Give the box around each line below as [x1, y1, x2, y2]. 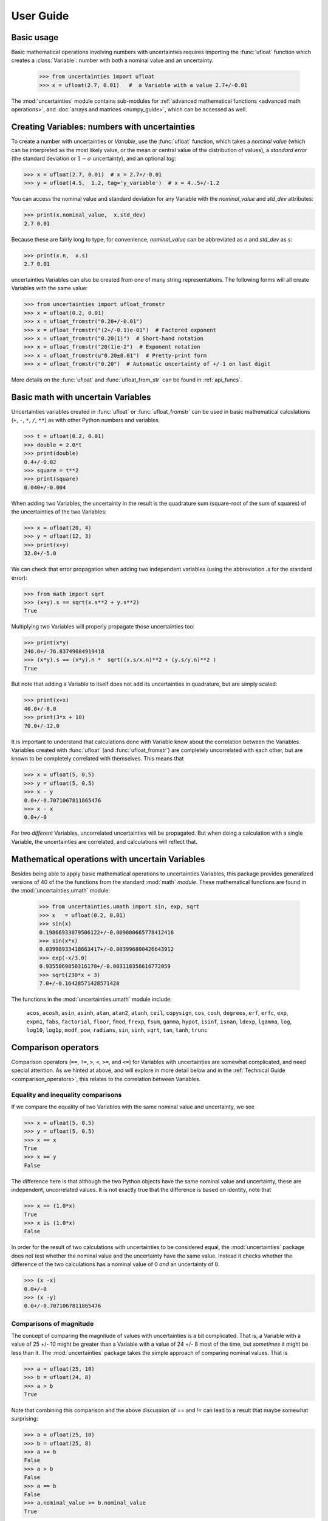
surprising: [11, 1415, 39, 1422]
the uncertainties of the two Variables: [11, 508, 107, 515]
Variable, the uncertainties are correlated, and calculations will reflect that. [11, 838, 197, 845]
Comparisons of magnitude [11, 1319, 94, 1328]
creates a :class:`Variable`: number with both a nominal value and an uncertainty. [11, 57, 214, 64]
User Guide [11, 9, 69, 23]
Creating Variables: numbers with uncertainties [11, 122, 196, 132]
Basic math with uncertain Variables [11, 392, 151, 402]
